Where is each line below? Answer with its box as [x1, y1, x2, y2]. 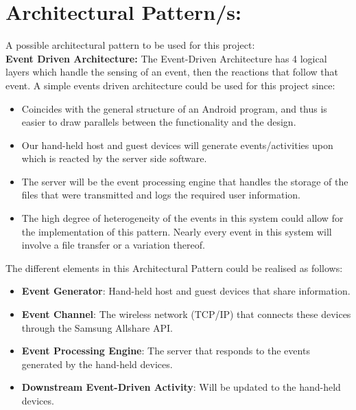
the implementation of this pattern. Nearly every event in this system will [21, 224, 332, 238]
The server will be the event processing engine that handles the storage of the [21, 174, 348, 188]
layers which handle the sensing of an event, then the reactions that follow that [5, 65, 338, 79]
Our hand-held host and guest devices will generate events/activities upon [21, 137, 333, 152]
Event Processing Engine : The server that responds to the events [21, 343, 310, 358]
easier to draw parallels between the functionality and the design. [21, 115, 296, 129]
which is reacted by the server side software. [21, 151, 207, 166]
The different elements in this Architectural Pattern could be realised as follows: [5, 260, 343, 275]
